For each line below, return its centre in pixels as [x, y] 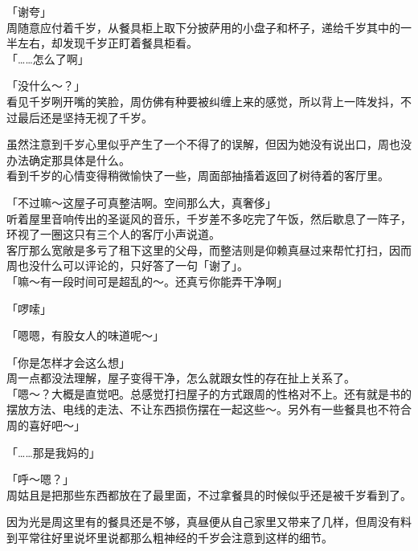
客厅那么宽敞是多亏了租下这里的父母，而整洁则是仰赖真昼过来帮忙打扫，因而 [209, 249]
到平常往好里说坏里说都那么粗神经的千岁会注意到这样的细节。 [170, 538]
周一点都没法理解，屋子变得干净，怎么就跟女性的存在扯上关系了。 [181, 378]
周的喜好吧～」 [46, 425]
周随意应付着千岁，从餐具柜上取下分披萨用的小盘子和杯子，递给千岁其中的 [203, 27]
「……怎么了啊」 [48, 58]
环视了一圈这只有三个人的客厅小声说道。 [113, 234]
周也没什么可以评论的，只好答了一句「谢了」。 [127, 265]
